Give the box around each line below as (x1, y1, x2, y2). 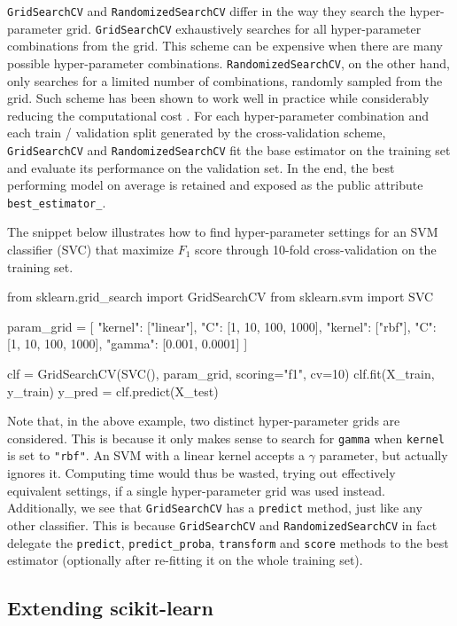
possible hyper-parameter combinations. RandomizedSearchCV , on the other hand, (7, 53, 450, 72)
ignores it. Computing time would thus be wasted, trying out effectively (7, 464, 396, 482)
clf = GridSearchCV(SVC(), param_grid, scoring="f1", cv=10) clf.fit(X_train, (7, 364, 435, 382)
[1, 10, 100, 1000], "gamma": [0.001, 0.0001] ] (7, 334, 248, 353)
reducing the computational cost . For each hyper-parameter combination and (7, 106, 430, 124)
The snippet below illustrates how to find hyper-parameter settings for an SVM (7, 223, 438, 241)
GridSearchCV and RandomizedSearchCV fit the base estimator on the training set (7, 140, 451, 159)
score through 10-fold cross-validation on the (195, 240, 437, 259)
